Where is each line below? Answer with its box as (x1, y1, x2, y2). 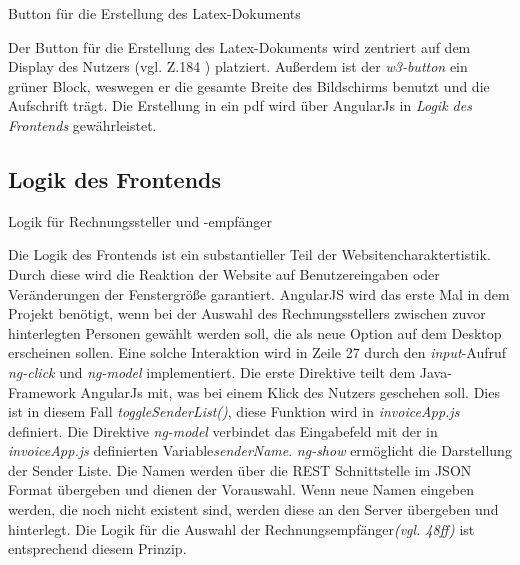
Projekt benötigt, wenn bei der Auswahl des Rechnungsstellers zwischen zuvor (8, 303, 486, 324)
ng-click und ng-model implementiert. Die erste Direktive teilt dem (8, 361, 416, 382)
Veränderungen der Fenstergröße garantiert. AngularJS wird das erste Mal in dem (8, 283, 510, 304)
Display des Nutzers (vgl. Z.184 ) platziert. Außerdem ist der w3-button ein (8, 56, 468, 77)
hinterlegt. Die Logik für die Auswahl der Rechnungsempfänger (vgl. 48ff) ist (8, 518, 475, 539)
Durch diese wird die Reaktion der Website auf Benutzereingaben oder (8, 263, 440, 284)
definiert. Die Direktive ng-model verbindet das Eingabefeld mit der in (8, 420, 438, 441)
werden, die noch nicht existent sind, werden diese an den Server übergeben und (8, 499, 499, 520)
